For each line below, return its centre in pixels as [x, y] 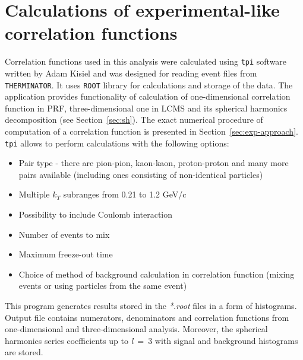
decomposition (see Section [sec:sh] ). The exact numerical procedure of [134, 120]
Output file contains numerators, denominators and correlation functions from [147, 317]
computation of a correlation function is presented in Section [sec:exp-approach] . [151, 131]
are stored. [24, 352]
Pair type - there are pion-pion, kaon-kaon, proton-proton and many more [154, 163]
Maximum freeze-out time [66, 254]
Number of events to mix [64, 234]
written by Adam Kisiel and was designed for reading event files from [131, 73]
